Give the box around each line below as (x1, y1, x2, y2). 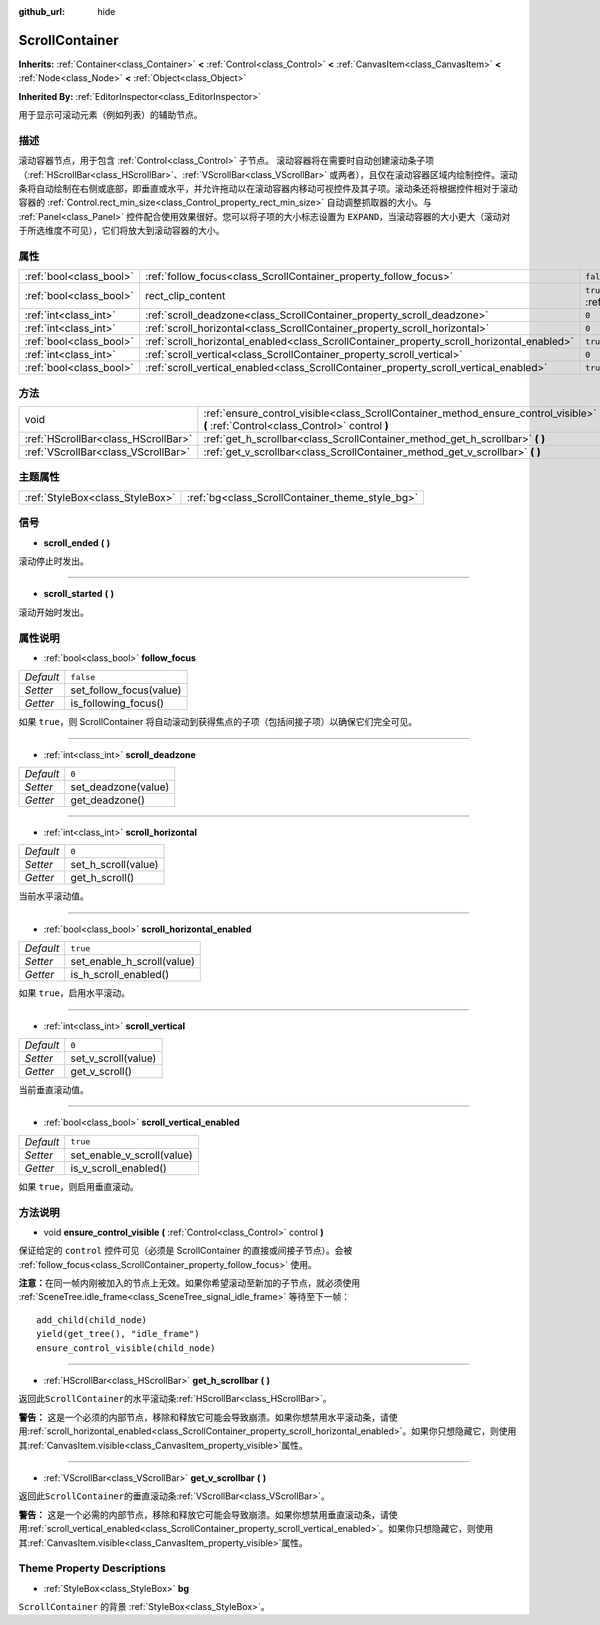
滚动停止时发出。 (18, 555, 89, 567)
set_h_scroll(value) (70, 858, 159, 872)
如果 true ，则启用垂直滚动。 (18, 1180, 139, 1192)
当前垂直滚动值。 (18, 1084, 89, 1095)
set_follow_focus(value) (70, 683, 182, 697)
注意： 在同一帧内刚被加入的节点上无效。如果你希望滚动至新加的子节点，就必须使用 (18, 1277, 360, 1289)
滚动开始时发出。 (18, 606, 89, 618)
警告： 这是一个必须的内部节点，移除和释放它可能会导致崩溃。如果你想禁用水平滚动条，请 (18, 1411, 389, 1423)
